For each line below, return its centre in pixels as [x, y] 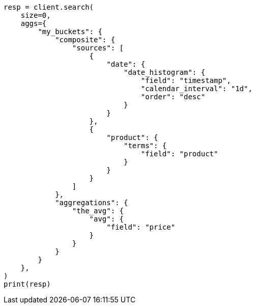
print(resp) [27, 284]
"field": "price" [141, 227]
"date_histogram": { [165, 72]
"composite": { [85, 40]
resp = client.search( [49, 7]
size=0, [36, 15]
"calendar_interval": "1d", [196, 89]
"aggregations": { [92, 203]
